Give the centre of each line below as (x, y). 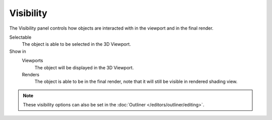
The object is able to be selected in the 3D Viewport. (76, 44)
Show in (18, 51)
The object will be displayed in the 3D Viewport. (84, 67)
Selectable (20, 37)
